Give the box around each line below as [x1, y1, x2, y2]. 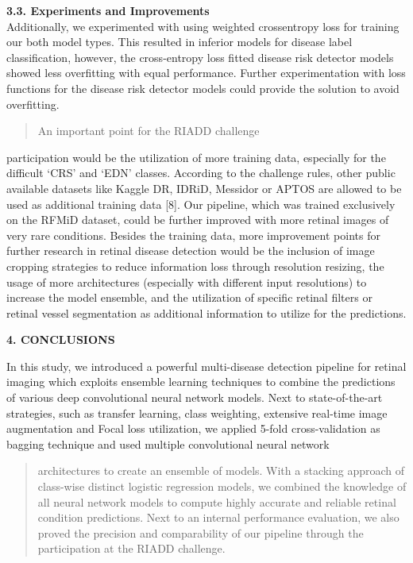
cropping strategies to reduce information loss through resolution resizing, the [6, 257, 384, 274]
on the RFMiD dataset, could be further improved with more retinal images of [6, 211, 389, 228]
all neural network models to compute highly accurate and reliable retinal [37, 493, 396, 510]
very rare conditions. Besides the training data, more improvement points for [6, 226, 380, 243]
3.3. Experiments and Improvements [6, 2, 210, 18]
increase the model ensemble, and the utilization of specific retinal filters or [6, 289, 372, 306]
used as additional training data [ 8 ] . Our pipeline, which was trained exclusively [6, 195, 396, 212]
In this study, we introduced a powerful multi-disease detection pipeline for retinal [6, 357, 407, 374]
